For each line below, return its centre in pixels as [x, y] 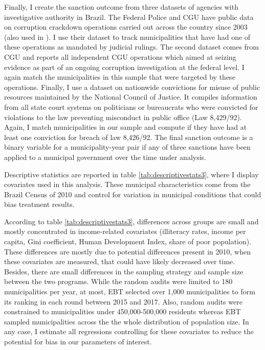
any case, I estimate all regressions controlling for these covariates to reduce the [129, 331]
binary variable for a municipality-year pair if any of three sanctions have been [127, 147]
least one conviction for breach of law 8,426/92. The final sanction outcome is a [129, 137]
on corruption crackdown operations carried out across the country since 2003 [126, 27]
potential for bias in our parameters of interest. [78, 341]
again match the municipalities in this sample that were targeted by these [120, 77]
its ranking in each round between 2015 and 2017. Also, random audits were [123, 301]
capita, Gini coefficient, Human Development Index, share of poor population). [128, 241]
